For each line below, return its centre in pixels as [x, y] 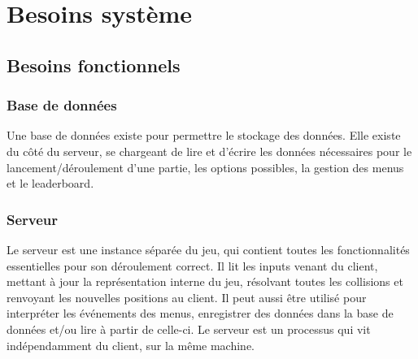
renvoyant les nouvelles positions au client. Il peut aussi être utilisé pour [187, 297]
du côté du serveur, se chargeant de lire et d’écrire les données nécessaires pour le [209, 151]
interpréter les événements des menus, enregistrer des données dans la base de [200, 313]
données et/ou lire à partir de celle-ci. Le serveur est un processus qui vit [189, 329]
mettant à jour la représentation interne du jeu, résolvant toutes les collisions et [205, 281]
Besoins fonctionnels [94, 65]
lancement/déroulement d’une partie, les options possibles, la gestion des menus [205, 167]
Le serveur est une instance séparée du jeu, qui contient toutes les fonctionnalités [208, 249]
